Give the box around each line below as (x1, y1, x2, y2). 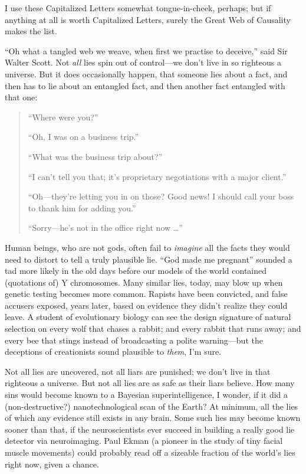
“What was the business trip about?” (28, 150, 163, 162)
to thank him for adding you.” (28, 201, 136, 214)
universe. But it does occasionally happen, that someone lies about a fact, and (5, 67, 288, 80)
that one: (5, 91, 38, 103)
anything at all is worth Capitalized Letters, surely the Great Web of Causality (5, 13, 291, 25)
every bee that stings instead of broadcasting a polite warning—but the (5, 334, 263, 346)
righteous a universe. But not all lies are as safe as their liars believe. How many (5, 377, 295, 389)
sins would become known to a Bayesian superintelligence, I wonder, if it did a (5, 388, 288, 401)
